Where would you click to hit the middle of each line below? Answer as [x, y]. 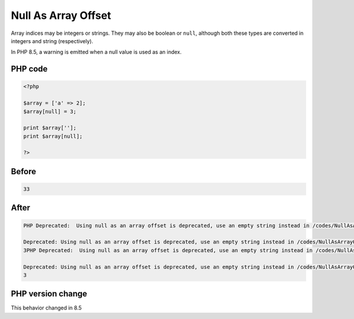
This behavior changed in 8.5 [46, 308]
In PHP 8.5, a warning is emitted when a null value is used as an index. [96, 52]
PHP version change [49, 294]
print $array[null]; [53, 136]
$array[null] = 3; [50, 111]
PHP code [29, 69]
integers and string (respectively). [52, 41]
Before [24, 171]
